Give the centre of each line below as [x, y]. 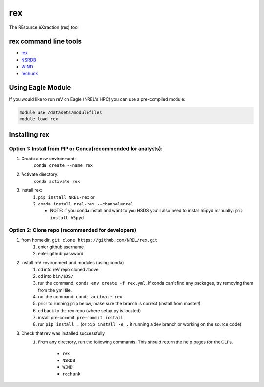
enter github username [61, 247]
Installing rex [29, 135]
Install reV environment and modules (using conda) [73, 263]
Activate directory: [40, 174]
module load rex [39, 119]
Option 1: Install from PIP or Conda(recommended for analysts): [86, 149]
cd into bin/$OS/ [56, 276]
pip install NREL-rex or [66, 197]
